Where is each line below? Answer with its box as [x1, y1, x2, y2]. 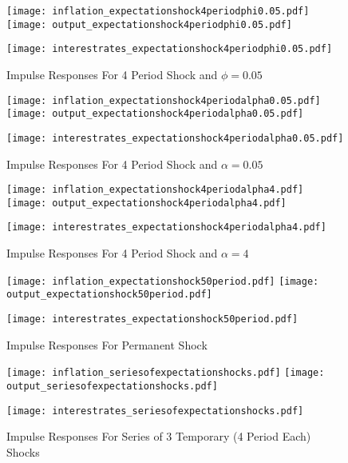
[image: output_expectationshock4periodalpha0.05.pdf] [6, 108, 304, 120]
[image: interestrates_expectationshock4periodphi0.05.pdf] [6, 43, 333, 55]
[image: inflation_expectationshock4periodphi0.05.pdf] [6, 6, 310, 17]
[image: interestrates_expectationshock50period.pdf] [6, 313, 299, 325]
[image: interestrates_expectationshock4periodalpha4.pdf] [6, 222, 326, 233]
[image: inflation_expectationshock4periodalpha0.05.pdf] [6, 94, 321, 106]
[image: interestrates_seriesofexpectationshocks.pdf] [6, 405, 304, 417]
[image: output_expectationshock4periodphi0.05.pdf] [6, 18, 292, 30]
